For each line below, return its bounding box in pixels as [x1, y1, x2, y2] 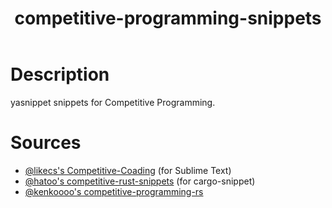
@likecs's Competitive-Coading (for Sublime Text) [24, 164, 232, 176]
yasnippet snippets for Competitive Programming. [10, 96, 216, 108]
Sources [10, 132, 82, 154]
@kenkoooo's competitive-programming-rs [24, 185, 204, 197]
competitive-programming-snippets [14, 7, 322, 30]
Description [10, 63, 110, 86]
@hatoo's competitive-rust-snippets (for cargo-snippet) [24, 175, 256, 187]
